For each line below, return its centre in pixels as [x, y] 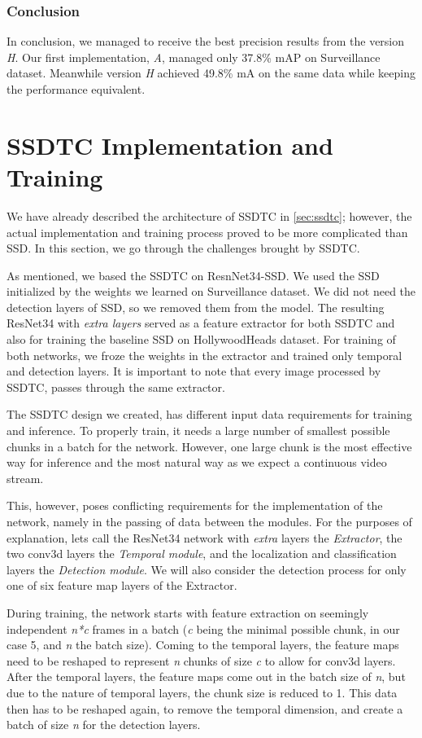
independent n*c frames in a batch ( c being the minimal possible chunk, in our [203, 628]
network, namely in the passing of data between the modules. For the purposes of [209, 521]
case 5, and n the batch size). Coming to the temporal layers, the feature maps [203, 645]
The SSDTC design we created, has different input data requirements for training [209, 414]
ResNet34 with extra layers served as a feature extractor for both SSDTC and [201, 323]
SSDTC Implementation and [170, 145]
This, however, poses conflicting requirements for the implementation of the [195, 505]
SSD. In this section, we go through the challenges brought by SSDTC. [183, 248]
